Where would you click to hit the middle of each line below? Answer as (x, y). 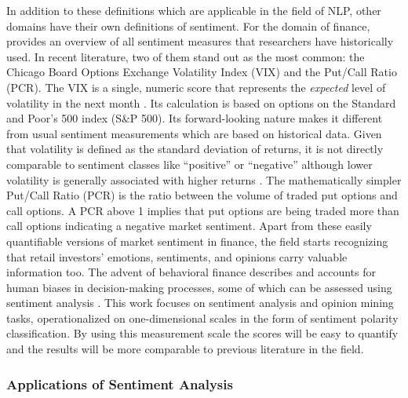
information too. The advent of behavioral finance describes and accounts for (191, 272)
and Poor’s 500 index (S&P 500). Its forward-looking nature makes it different (195, 118)
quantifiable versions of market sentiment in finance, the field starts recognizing (197, 241)
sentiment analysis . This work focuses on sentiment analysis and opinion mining (200, 303)
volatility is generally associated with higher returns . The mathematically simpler (204, 179)
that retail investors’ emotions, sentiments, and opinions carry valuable (177, 256)
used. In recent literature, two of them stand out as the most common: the (186, 56)
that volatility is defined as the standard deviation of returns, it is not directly (195, 149)
